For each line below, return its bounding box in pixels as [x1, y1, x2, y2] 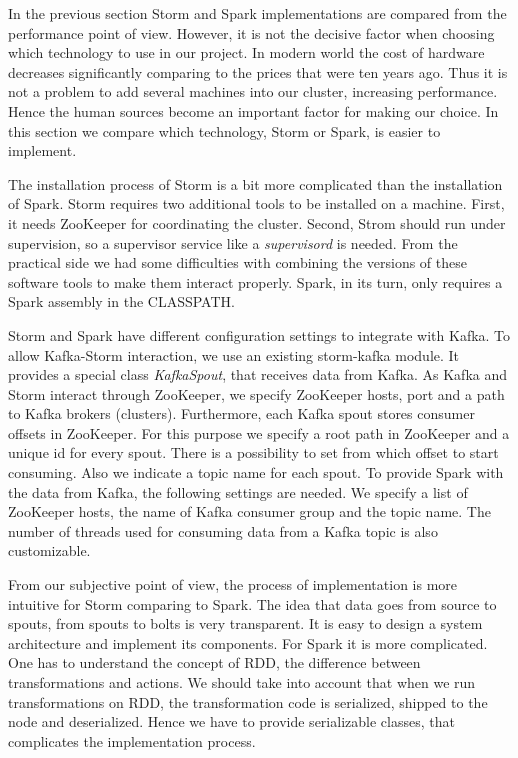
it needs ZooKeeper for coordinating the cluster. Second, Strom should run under [8, 212, 506, 233]
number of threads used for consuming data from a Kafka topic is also [8, 520, 438, 541]
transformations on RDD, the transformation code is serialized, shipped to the [8, 691, 488, 712]
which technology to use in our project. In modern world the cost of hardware [8, 42, 485, 63]
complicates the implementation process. [8, 730, 256, 751]
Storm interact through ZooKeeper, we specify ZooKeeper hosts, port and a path [8, 383, 505, 404]
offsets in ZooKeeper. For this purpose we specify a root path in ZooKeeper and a [8, 422, 510, 443]
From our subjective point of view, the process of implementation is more [8, 574, 458, 595]
